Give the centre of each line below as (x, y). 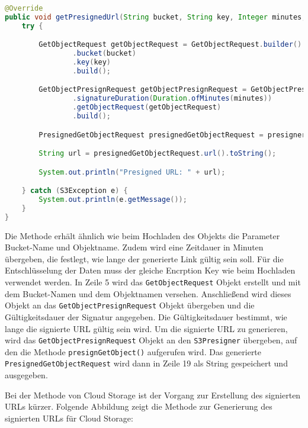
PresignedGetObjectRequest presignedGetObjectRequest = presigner (172, 135)
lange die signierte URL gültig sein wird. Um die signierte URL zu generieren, (146, 328)
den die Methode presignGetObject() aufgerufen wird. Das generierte (133, 351)
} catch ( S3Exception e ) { (75, 191)
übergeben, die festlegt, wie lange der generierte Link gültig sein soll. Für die (144, 258)
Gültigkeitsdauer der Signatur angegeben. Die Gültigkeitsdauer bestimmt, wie (146, 316)
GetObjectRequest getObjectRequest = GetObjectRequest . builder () (170, 45)
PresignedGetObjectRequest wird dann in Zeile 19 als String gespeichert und (146, 363)
